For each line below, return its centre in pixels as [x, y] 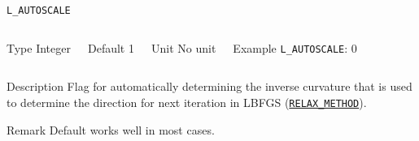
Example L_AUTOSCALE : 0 [295, 47]
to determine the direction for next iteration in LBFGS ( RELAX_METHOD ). [187, 102]
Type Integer [39, 47]
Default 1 [111, 47]
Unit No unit [183, 47]
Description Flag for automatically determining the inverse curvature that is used [209, 86]
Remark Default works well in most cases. [111, 129]
